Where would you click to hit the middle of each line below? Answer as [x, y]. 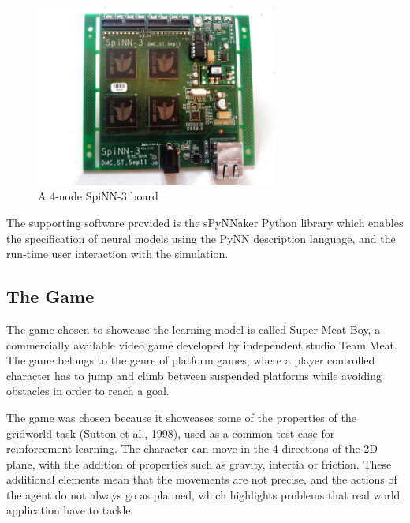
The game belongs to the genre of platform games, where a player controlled [191, 360]
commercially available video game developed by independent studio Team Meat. [202, 344]
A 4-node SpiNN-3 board [98, 196]
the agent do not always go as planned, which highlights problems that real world [203, 494]
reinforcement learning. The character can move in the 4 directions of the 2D [192, 448]
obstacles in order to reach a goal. [88, 391]
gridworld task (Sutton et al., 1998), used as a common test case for [171, 433]
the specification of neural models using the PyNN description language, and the [201, 238]
